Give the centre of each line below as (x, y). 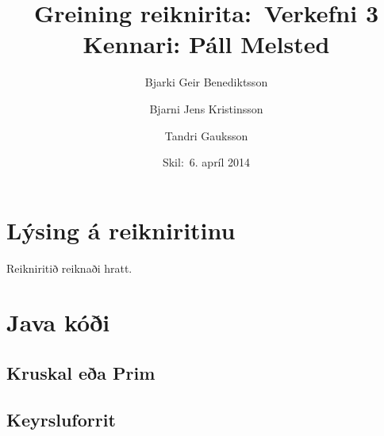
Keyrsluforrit (61, 419)
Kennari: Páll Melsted (206, 44)
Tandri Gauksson (206, 135)
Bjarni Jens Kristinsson (206, 108)
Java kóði (58, 322)
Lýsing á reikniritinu (121, 229)
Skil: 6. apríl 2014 (206, 162)
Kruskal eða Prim (81, 372)
